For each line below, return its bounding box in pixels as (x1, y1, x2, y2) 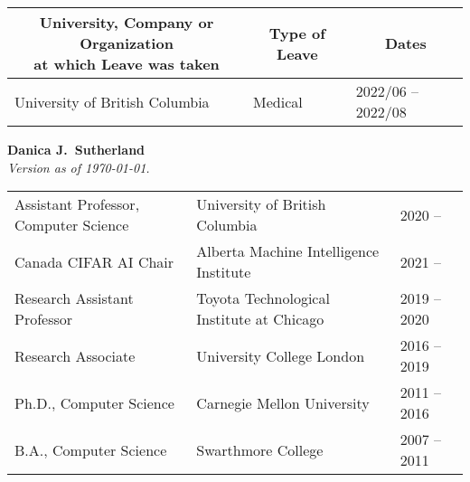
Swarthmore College (196, 439, 324, 460)
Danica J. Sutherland (7, 140, 146, 158)
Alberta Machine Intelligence (196, 241, 380, 262)
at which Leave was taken (33, 53, 220, 74)
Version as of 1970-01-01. (7, 157, 150, 176)
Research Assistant (14, 288, 134, 309)
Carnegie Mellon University (196, 392, 370, 413)
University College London (196, 345, 365, 366)
